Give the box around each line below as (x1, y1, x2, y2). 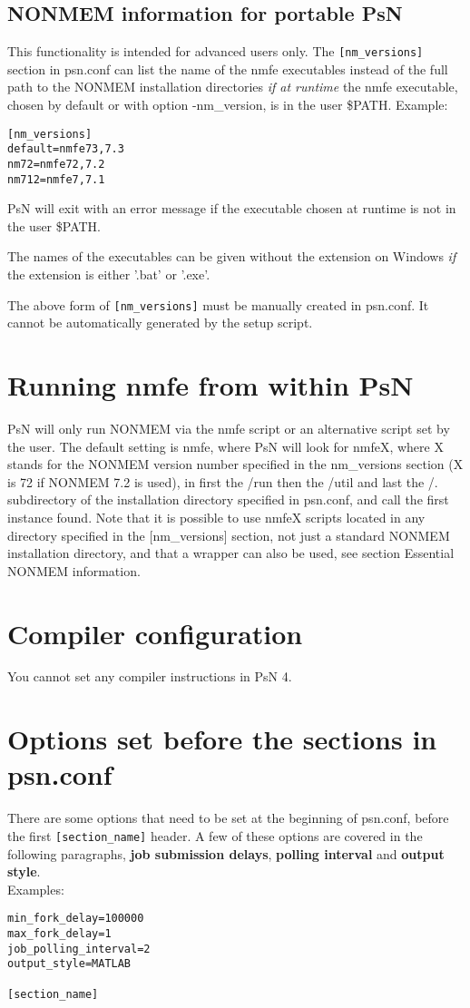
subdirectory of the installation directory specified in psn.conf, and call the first (7, 490, 449, 509)
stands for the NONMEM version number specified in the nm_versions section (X (7, 455, 464, 474)
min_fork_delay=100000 (7, 912, 144, 925)
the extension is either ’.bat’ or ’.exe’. (7, 265, 211, 284)
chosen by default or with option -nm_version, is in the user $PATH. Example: (7, 95, 448, 114)
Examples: (7, 879, 64, 898)
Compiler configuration (7, 614, 303, 651)
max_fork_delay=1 (7, 927, 112, 941)
